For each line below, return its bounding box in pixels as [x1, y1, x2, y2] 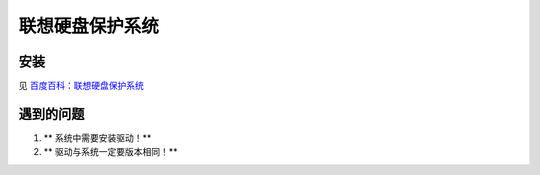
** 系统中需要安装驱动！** [43, 131, 152, 144]
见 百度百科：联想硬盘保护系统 [18, 80, 144, 92]
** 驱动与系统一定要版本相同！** [43, 146, 178, 158]
